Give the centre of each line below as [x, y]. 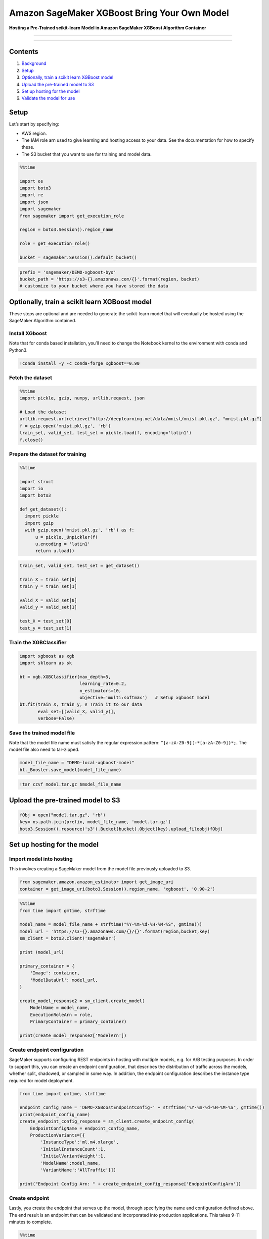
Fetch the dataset [31, 378]
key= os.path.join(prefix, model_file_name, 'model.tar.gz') [95, 822]
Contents [24, 52]
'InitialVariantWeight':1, [73, 1156]
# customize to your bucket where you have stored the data [94, 286]
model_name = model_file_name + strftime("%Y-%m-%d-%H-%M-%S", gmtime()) [111, 925]
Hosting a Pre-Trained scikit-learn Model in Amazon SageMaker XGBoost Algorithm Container [108, 28]
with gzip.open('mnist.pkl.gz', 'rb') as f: [80, 530]
